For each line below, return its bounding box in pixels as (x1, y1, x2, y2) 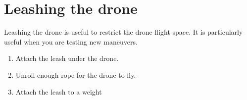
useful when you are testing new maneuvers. (4, 36, 138, 47)
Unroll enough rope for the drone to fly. (15, 69, 136, 80)
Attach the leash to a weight (15, 86, 102, 97)
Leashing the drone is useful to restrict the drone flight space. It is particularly (4, 27, 243, 37)
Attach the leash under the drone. (15, 53, 119, 63)
